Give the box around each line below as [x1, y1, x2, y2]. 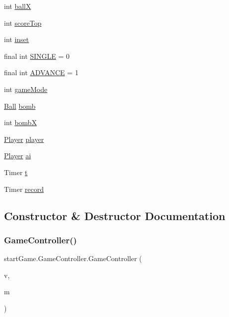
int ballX [4, 1, 31, 11]
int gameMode [4, 84, 48, 94]
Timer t [4, 167, 28, 177]
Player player [4, 134, 44, 144]
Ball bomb [4, 100, 36, 111]
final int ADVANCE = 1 [4, 67, 79, 78]
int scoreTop [4, 17, 42, 28]
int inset [4, 34, 29, 45]
